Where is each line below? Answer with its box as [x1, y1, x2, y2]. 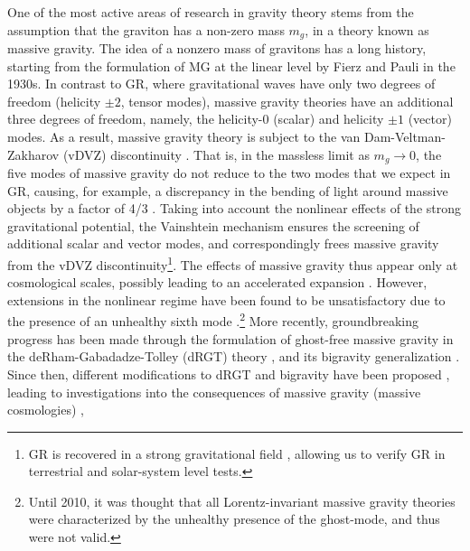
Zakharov [7, 145, 60, 163]
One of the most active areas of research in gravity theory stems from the [7, 3, 414, 21]
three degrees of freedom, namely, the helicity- [7, 109, 263, 128]
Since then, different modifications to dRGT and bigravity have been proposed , [7, 364, 450, 383]
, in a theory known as [305, 20, 429, 39]
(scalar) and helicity [273, 109, 384, 128]
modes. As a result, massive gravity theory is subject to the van [7, 127, 361, 146]
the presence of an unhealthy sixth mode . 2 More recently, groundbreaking [7, 309, 419, 331]
